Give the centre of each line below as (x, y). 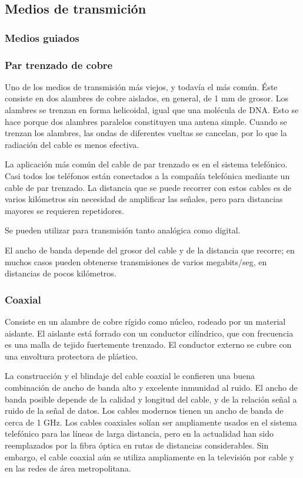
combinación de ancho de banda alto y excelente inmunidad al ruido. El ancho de (151, 387)
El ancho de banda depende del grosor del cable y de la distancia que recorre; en (150, 250)
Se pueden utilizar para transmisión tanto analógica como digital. (123, 230)
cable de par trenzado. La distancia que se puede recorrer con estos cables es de (148, 187)
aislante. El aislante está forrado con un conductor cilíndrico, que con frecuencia (149, 333)
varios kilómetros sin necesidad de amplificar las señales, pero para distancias (144, 199)
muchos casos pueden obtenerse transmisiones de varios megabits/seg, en (136, 261)
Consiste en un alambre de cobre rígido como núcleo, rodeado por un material (145, 321)
